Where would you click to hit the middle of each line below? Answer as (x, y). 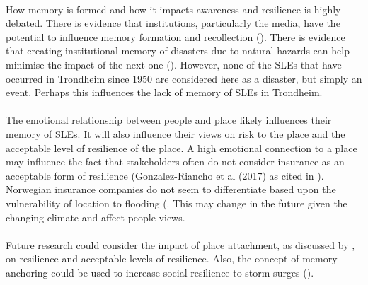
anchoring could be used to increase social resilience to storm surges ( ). (160, 272)
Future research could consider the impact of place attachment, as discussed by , (180, 244)
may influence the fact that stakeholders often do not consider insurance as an (175, 162)
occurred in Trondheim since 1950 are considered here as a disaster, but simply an (184, 78)
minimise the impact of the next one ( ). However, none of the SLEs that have (174, 64)
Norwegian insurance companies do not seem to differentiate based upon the (171, 189)
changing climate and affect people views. (96, 217)
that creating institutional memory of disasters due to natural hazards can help (178, 51)
